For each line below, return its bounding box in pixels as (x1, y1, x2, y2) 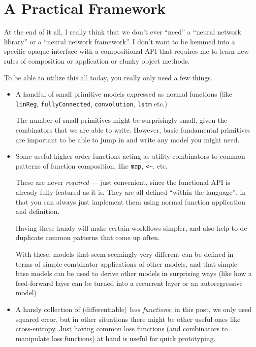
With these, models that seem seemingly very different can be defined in (15, 248, 234, 259)
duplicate (15, 232, 43, 243)
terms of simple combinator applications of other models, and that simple (15, 258, 237, 269)
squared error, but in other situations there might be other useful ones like (15, 313, 241, 324)
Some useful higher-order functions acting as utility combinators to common (15, 151, 245, 161)
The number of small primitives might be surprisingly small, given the (15, 115, 227, 125)
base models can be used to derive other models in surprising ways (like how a (15, 268, 252, 278)
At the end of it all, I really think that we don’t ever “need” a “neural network (4, 27, 241, 37)
